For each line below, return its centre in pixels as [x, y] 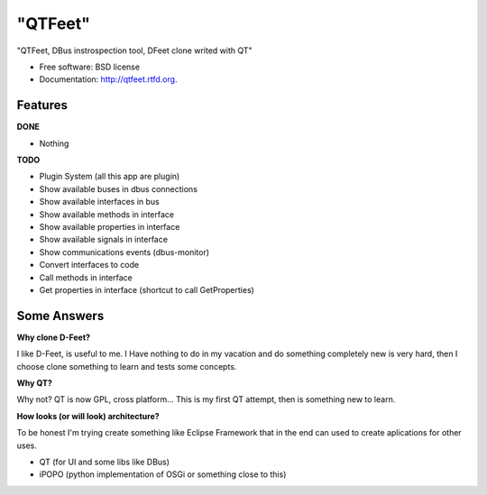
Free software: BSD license [89, 67]
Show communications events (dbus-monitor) [124, 252]
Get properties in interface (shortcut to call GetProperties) [147, 289]
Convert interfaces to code [89, 265]
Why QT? [35, 383]
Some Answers [60, 316]
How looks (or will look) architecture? [88, 416]
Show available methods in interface [107, 214]
